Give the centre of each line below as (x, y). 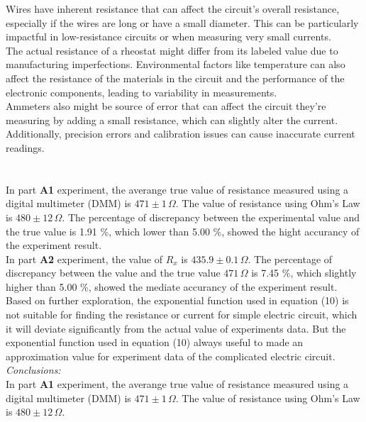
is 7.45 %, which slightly (304, 273)
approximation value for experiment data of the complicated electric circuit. (171, 356)
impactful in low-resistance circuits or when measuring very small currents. (168, 37)
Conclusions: (33, 370)
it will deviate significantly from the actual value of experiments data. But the (176, 328)
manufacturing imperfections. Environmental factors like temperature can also (176, 64)
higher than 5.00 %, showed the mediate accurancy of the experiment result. (172, 286)
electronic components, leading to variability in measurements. (142, 92)
